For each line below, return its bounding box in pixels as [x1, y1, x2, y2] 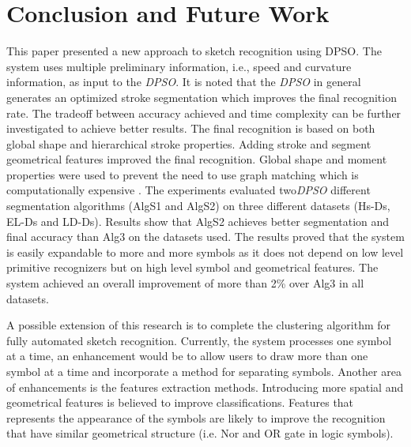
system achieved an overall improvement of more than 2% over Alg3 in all [6, 275, 364, 291]
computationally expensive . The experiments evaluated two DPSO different [6, 182, 371, 198]
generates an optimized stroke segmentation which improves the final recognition [6, 88, 397, 105]
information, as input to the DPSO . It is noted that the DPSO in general [6, 73, 361, 90]
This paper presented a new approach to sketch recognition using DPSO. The [6, 43, 382, 59]
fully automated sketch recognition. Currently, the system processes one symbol [6, 332, 392, 348]
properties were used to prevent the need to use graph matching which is [6, 166, 359, 182]
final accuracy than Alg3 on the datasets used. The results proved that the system [6, 228, 405, 245]
